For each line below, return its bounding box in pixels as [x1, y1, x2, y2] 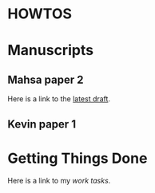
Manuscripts [7, 41, 93, 60]
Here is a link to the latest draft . [7, 94, 111, 104]
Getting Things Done [7, 149, 148, 167]
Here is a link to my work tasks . [7, 175, 111, 185]
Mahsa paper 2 [7, 73, 84, 86]
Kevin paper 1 [7, 117, 77, 131]
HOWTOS [7, 5, 73, 23]
